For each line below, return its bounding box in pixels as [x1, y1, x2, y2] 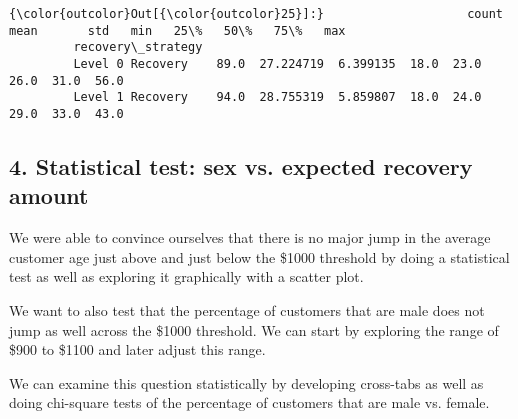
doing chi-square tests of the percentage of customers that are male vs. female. [9, 392, 490, 413]
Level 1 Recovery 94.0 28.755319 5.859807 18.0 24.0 [73, 90, 482, 105]
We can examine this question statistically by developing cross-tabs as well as [9, 372, 484, 393]
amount [9, 180, 89, 211]
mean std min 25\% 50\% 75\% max [9, 23, 346, 38]
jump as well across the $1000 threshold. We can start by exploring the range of [9, 319, 499, 340]
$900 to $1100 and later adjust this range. [9, 339, 266, 360]
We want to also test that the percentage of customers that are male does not [9, 299, 485, 320]
